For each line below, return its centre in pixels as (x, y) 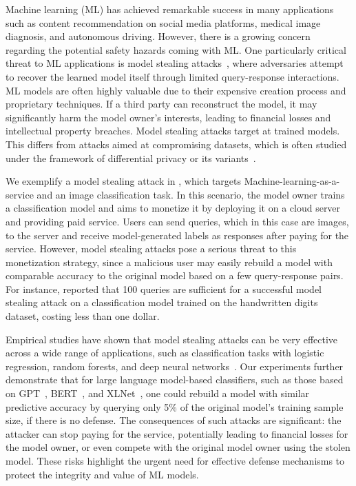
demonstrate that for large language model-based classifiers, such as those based (175, 379)
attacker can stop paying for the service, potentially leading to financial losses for (177, 433)
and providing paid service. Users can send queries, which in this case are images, (177, 221)
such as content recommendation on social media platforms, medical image (163, 22)
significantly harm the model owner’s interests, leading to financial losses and (168, 117)
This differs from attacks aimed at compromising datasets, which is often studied (176, 144)
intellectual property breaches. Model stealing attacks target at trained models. (173, 131)
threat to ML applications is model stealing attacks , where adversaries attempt (175, 63)
